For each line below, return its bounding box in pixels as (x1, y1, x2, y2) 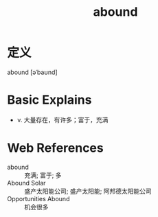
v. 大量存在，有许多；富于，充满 (16, 115, 109, 124)
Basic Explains (7, 92, 92, 108)
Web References (7, 140, 104, 156)
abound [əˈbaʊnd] (7, 68, 58, 76)
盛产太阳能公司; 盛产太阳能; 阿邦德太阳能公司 (24, 187, 153, 195)
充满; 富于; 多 (24, 171, 62, 179)
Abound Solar (7, 179, 46, 187)
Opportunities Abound (7, 194, 70, 203)
